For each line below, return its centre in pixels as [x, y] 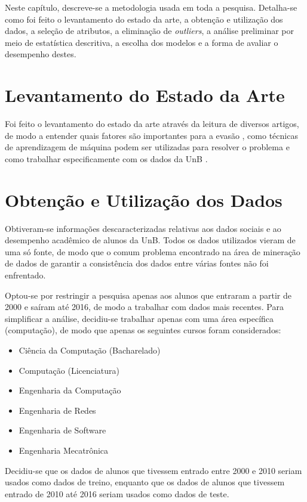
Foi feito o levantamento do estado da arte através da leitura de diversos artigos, [152, 124]
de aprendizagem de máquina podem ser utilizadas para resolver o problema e [147, 147]
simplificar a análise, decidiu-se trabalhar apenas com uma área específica [139, 318]
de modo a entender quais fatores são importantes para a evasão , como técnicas [151, 135]
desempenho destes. [41, 54]
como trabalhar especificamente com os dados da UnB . [106, 158]
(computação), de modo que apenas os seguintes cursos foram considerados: [143, 330]
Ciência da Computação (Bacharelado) [90, 350]
